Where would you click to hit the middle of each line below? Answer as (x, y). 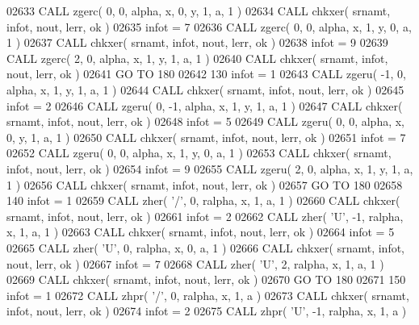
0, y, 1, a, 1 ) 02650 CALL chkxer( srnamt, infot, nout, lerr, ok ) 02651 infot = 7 (206, 137)
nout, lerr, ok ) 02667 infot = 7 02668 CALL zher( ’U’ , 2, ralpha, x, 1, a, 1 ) (195, 263)
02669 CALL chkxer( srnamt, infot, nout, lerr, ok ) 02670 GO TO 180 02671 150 (206, 279)
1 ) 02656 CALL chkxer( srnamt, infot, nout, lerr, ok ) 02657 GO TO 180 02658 (205, 184)
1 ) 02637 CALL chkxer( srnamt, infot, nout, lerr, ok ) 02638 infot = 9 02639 (197, 42)
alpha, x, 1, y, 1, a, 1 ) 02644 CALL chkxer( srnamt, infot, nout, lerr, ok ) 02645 (205, 89)
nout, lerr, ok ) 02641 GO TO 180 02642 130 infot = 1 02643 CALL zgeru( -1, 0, (206, 74)
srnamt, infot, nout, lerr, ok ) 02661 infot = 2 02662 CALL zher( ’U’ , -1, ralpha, (205, 216)
